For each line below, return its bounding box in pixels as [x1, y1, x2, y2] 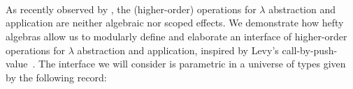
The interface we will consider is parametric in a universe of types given [38, 56, 346, 71]
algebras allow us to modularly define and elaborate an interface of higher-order [6, 29, 347, 43]
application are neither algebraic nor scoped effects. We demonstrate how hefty [6, 15, 344, 30]
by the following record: [6, 70, 107, 84]
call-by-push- [282, 42, 338, 57]
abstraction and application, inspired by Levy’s [77, 42, 279, 57]
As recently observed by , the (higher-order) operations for [6, 1, 257, 16]
